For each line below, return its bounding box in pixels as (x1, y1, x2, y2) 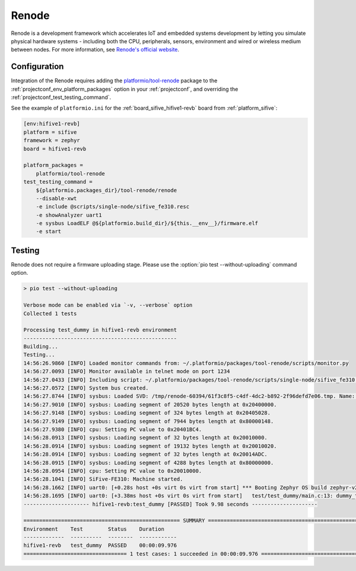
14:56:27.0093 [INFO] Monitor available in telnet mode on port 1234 (23, 368, 230, 375)
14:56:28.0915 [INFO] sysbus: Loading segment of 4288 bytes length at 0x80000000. (23, 459, 274, 466)
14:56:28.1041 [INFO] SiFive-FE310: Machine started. (23, 476, 183, 483)
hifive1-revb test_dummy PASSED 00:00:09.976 (23, 542, 177, 549)
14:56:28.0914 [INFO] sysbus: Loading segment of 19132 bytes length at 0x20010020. (23, 442, 277, 450)
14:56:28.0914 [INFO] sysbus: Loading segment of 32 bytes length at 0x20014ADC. (23, 451, 268, 458)
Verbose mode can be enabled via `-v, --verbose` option (23, 302, 193, 309)
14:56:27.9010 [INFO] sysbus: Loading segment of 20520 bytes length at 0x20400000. (23, 401, 277, 408)
